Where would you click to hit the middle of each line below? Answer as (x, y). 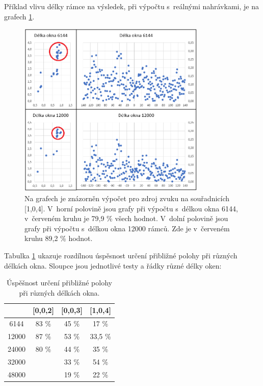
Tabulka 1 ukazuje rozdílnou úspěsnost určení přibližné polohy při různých (121, 256)
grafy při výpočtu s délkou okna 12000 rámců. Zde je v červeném (127, 228)
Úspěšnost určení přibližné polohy (59, 283)
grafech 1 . (19, 16)
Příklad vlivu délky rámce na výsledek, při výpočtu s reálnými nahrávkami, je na (131, 6)
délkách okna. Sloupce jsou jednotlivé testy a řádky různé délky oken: (113, 265)
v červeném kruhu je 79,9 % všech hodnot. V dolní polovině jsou (126, 218)
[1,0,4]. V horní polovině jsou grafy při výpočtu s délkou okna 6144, (131, 208)
